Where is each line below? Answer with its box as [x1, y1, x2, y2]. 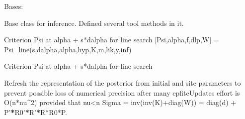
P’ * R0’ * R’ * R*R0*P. [4, 107, 67, 117]
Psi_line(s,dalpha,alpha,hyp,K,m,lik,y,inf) [4, 44, 132, 54]
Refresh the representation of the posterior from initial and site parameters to [4, 77, 241, 88]
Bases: [4, 1, 23, 11]
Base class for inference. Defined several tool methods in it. [4, 17, 184, 28]
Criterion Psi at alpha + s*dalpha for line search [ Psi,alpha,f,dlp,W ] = [4, 34, 219, 45]
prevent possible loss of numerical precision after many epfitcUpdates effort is [4, 87, 240, 98]
